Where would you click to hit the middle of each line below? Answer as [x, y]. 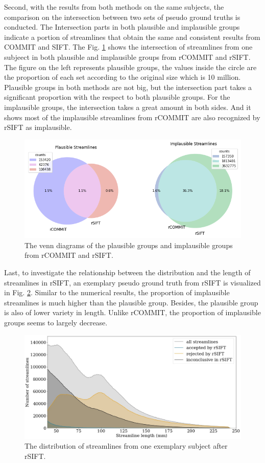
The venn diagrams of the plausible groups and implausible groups [129, 245]
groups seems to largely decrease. [56, 322]
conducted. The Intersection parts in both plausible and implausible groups [122, 27]
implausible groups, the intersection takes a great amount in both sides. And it [128, 107]
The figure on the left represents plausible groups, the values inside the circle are [130, 67]
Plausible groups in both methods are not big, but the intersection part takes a [128, 87]
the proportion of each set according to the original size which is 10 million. [123, 77]
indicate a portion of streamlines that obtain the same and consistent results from [132, 37]
